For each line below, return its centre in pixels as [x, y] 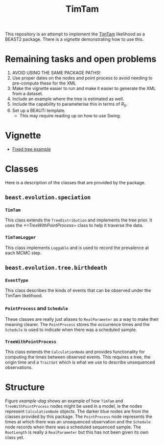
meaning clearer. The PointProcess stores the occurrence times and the [78, 324]
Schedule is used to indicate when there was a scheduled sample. [71, 330]
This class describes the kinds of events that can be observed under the [78, 290]
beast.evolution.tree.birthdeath [56, 268]
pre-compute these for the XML [44, 83]
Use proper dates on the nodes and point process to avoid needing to [82, 78]
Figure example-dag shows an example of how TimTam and [64, 401]
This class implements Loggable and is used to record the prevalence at [77, 248]
